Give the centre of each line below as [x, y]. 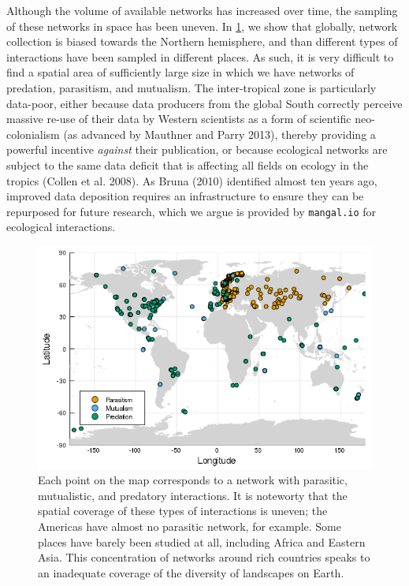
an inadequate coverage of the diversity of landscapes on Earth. [191, 572]
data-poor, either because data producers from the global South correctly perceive [204, 103]
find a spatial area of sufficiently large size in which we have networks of [180, 72]
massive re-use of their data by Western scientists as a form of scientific [179, 119]
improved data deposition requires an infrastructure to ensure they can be [185, 196]
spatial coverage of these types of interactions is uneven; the [183, 511]
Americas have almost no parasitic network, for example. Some [190, 526]
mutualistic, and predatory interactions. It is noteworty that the [193, 495]
